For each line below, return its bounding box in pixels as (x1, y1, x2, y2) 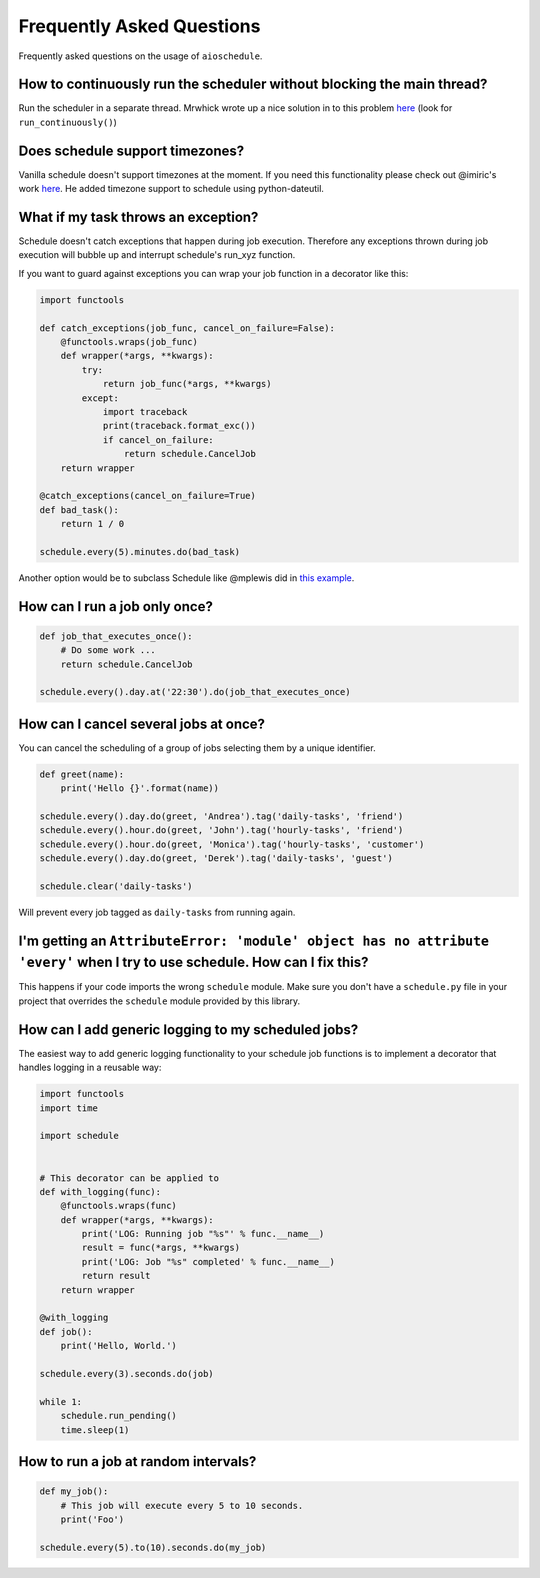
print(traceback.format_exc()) (102, 420, 257, 432)
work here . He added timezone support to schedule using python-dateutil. (18, 183, 325, 195)
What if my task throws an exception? (18, 208, 259, 225)
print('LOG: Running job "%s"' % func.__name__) (81, 1228, 325, 1240)
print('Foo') (60, 1513, 125, 1525)
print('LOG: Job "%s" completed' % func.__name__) (81, 1256, 335, 1267)
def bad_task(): (39, 504, 120, 515)
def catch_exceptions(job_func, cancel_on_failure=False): (39, 322, 335, 334)
